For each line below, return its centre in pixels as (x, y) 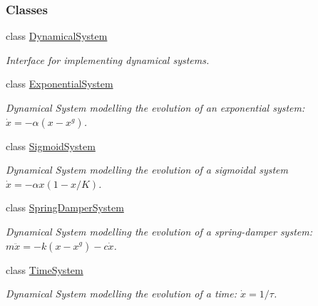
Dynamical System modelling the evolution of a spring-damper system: (159, 231)
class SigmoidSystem (51, 146)
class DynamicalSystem (57, 36)
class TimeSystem (45, 269)
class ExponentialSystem (60, 84)
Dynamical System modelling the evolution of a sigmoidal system (147, 170)
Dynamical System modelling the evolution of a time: (122, 294)
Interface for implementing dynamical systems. (108, 59)
